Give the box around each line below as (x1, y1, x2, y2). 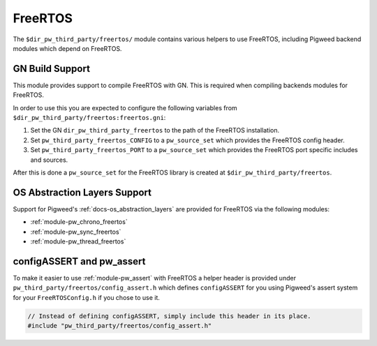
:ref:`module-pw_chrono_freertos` (30, 218, 128, 226)
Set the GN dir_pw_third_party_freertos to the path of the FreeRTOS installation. (30, 126, 279, 135)
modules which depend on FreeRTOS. (13, 44, 122, 52)
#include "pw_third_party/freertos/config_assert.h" (27, 322, 212, 330)
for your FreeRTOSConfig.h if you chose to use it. (13, 293, 161, 301)
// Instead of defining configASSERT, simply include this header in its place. (27, 312, 311, 320)
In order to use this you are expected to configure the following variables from (13, 103, 237, 112)
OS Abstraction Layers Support (13, 186, 151, 198)
